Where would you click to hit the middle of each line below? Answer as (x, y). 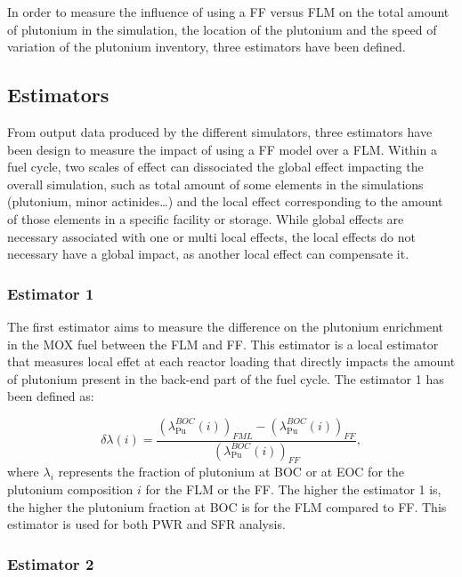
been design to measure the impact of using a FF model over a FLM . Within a (222, 149)
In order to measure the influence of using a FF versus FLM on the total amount (228, 12)
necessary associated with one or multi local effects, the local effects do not (211, 236)
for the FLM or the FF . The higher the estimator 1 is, (293, 489)
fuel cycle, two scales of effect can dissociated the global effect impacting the (215, 167)
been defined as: (51, 396)
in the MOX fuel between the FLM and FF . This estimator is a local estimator (223, 344)
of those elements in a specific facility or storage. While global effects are (206, 218)
